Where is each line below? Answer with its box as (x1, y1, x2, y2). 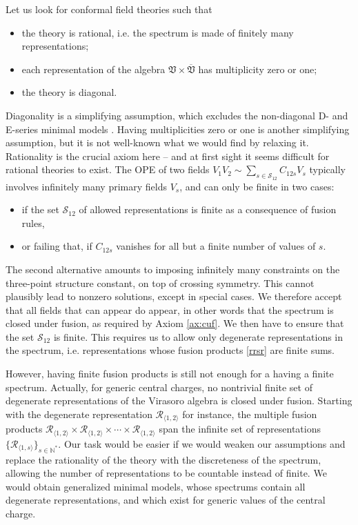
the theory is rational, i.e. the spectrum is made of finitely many (21, 25, 294, 39)
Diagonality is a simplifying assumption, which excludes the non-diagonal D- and (6, 108, 348, 122)
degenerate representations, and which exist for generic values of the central (6, 493, 326, 507)
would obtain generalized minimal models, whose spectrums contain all (6, 479, 306, 493)
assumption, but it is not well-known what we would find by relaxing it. (6, 135, 309, 150)
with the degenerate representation (6, 406, 152, 421)
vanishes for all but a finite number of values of (116, 239, 316, 253)
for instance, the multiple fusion (182, 406, 317, 421)
